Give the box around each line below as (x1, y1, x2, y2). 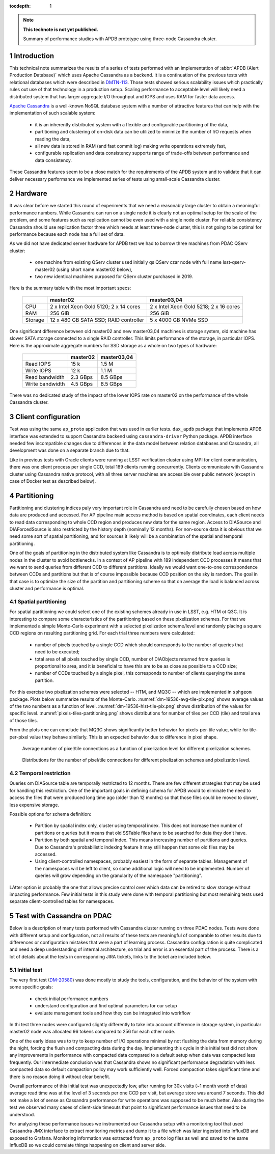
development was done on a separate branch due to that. (9, 447, 130, 453)
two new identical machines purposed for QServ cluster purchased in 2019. (35, 273, 194, 280)
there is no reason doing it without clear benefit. (9, 1074, 111, 1080)
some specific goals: (9, 984, 53, 990)
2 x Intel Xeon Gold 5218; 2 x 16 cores (149, 303, 240, 310)
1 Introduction (9, 51, 54, 60)
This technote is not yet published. (23, 26, 99, 33)
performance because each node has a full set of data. (9, 231, 125, 237)
